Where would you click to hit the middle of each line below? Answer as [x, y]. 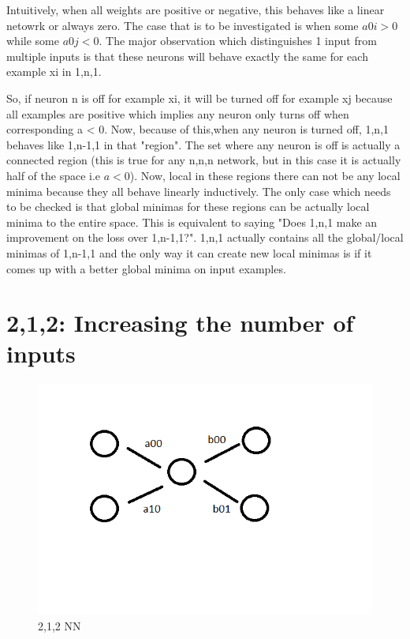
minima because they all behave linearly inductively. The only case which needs [199, 191]
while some [33, 41]
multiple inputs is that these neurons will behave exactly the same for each [187, 56]
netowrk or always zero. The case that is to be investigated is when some [183, 25]
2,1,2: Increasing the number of [180, 323]
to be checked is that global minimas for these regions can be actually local [188, 207]
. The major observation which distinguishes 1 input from [238, 41]
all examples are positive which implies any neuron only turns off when [178, 113]
